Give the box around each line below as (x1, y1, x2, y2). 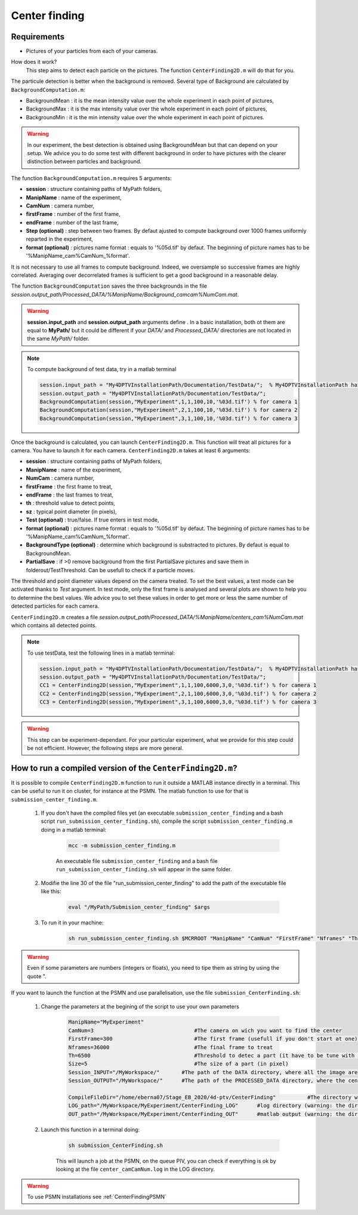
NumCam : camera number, (26, 474, 95, 482)
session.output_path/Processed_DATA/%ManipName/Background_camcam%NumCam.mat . (11, 291, 239, 298)
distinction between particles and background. (27, 158, 142, 165)
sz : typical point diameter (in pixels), (26, 508, 118, 515)
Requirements (11, 32, 65, 42)
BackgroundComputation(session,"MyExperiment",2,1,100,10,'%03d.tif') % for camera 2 (39, 406, 298, 414)
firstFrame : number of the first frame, (26, 211, 121, 218)
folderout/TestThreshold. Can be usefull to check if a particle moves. (26, 566, 195, 573)
